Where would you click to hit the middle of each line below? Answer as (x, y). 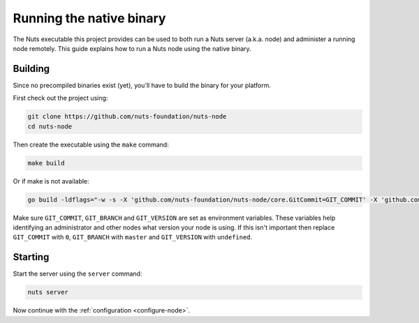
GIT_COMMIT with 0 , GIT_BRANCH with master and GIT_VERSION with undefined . (133, 237)
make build (46, 163)
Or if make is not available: (51, 181)
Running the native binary (89, 18)
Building (31, 69)
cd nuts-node (50, 126)
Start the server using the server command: (78, 274)
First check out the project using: (60, 98)
